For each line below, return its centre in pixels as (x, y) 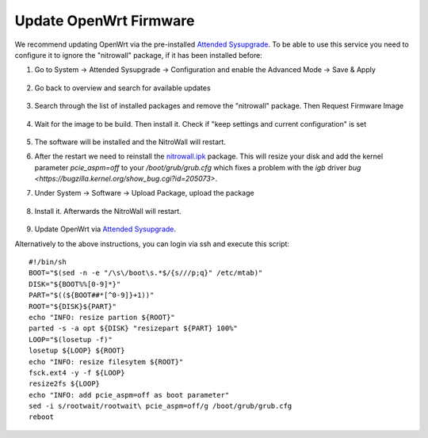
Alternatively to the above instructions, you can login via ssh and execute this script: (152, 244)
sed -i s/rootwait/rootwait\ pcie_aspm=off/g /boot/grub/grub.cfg (160, 406)
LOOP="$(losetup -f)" (71, 339)
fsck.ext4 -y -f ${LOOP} (77, 373)
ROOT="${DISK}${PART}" (73, 306)
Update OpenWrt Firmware (105, 21)
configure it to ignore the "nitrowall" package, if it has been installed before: (139, 55)
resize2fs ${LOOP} (65, 384)
